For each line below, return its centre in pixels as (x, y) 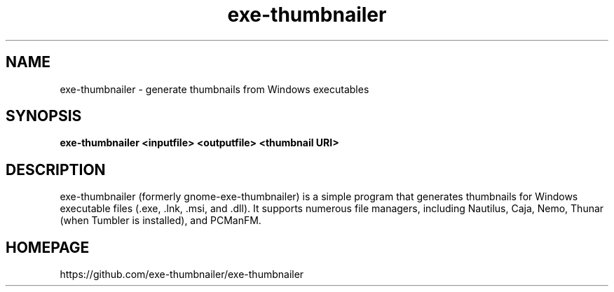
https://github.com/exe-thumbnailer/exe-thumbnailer (182, 274)
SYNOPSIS (44, 116)
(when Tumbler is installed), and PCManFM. (161, 221)
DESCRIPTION (56, 169)
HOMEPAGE (48, 247)
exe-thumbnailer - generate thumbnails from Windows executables (214, 89)
